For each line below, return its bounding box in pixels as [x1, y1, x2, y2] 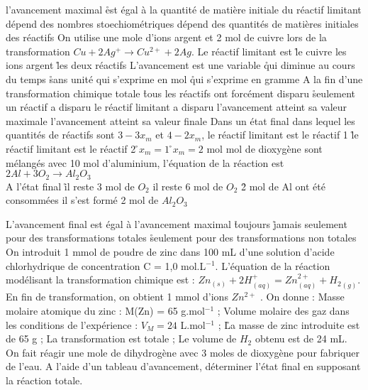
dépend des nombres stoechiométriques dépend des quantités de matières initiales [6, 16, 359, 31]
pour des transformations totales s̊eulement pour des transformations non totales [6, 230, 357, 245]
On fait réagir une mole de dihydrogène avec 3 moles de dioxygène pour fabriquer [6, 345, 359, 359]
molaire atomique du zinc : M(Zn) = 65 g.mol [6, 303, 205, 318]
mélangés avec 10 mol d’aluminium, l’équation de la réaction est [6, 155, 284, 170]
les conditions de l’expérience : [6, 317, 138, 332]
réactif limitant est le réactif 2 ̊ [6, 141, 139, 156]
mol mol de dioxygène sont [206, 141, 323, 156]
